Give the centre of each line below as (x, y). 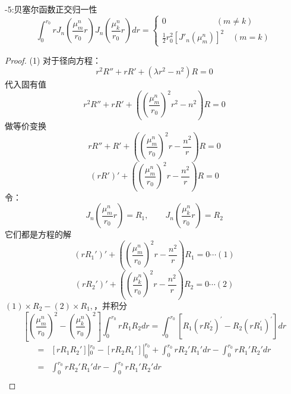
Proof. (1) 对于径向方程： (53, 60)
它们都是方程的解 (38, 234)
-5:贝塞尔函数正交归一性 (51, 9)
